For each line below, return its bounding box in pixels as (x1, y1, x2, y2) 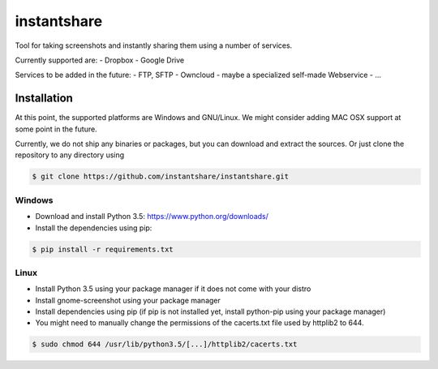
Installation (15, 92, 73, 105)
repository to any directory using (15, 150, 125, 160)
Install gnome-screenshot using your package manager (35, 295, 221, 305)
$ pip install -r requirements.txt (32, 244, 174, 254)
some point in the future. (15, 124, 97, 134)
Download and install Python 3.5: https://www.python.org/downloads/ (35, 212, 269, 221)
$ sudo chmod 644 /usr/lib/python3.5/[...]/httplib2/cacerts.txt (32, 340, 298, 349)
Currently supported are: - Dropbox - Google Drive (15, 55, 185, 65)
